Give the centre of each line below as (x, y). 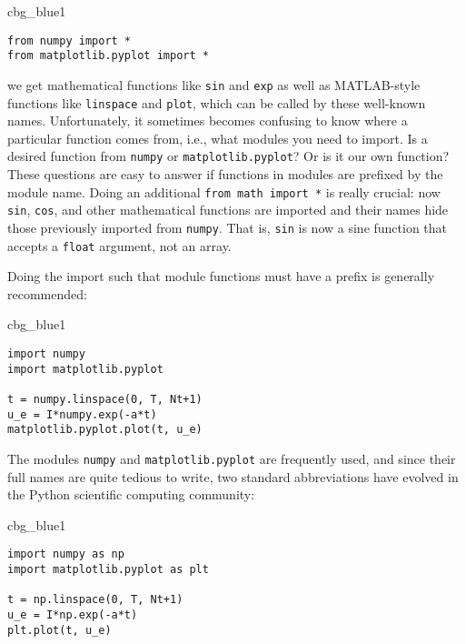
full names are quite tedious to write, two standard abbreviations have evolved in (233, 476)
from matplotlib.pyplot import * (108, 56)
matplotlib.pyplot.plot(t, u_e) (105, 430)
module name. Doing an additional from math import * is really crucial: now (224, 191)
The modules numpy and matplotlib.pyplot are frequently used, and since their (232, 458)
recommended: (47, 293)
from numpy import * (69, 40)
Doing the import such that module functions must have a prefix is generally (221, 276)
